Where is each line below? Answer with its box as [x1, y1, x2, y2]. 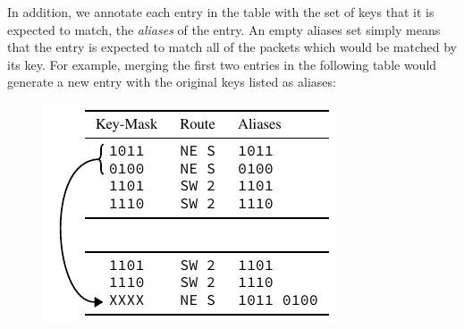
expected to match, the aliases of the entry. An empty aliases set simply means [7, 20, 441, 38]
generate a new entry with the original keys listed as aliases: [7, 72, 336, 91]
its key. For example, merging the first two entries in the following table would [7, 55, 437, 73]
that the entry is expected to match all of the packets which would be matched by [7, 38, 457, 56]
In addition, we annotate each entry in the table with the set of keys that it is [7, 3, 434, 21]
